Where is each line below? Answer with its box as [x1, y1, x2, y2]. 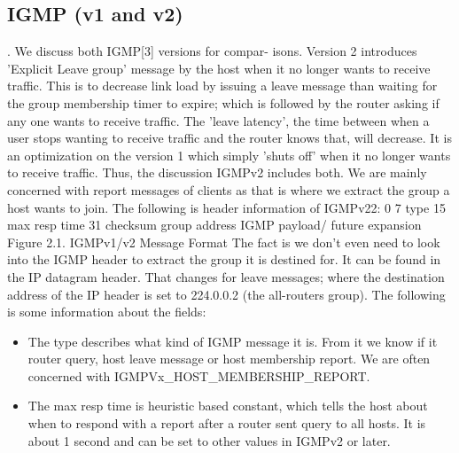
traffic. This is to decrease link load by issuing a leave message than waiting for [7, 76, 438, 95]
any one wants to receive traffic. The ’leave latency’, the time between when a [7, 111, 430, 129]
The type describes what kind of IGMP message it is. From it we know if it [27, 332, 438, 350]
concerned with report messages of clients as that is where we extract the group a [7, 180, 450, 199]
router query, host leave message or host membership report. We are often [27, 349, 431, 368]
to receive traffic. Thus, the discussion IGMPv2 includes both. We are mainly [7, 163, 427, 182]
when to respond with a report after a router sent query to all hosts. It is [27, 414, 426, 433]
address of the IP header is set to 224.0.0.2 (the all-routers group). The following [7, 285, 446, 303]
